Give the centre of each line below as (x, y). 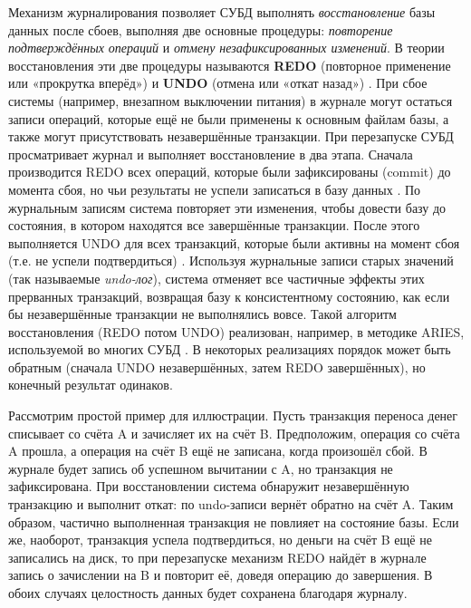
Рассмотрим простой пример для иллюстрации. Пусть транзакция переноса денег (233, 415)
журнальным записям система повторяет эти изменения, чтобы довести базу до (227, 207)
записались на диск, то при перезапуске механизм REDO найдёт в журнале (217, 557)
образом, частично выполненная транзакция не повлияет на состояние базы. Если (234, 521)
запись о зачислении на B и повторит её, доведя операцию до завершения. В (221, 575)
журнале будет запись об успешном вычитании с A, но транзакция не (201, 468)
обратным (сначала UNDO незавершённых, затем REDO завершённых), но (217, 367)
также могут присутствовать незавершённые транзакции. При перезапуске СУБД (231, 136)
